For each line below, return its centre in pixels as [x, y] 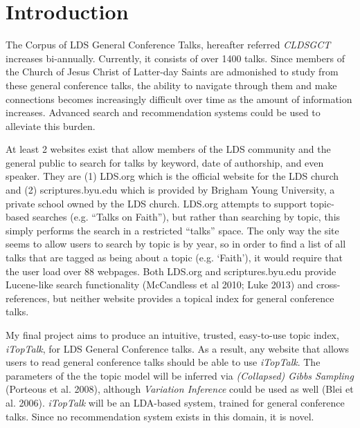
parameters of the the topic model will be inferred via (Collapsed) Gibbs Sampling [180, 375]
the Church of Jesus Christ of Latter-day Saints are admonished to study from [172, 72]
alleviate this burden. [51, 125]
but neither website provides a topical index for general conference [193, 298]
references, [28, 298]
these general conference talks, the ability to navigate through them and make [171, 85]
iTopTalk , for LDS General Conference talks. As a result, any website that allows [178, 348]
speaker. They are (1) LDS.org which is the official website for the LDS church [172, 176]
